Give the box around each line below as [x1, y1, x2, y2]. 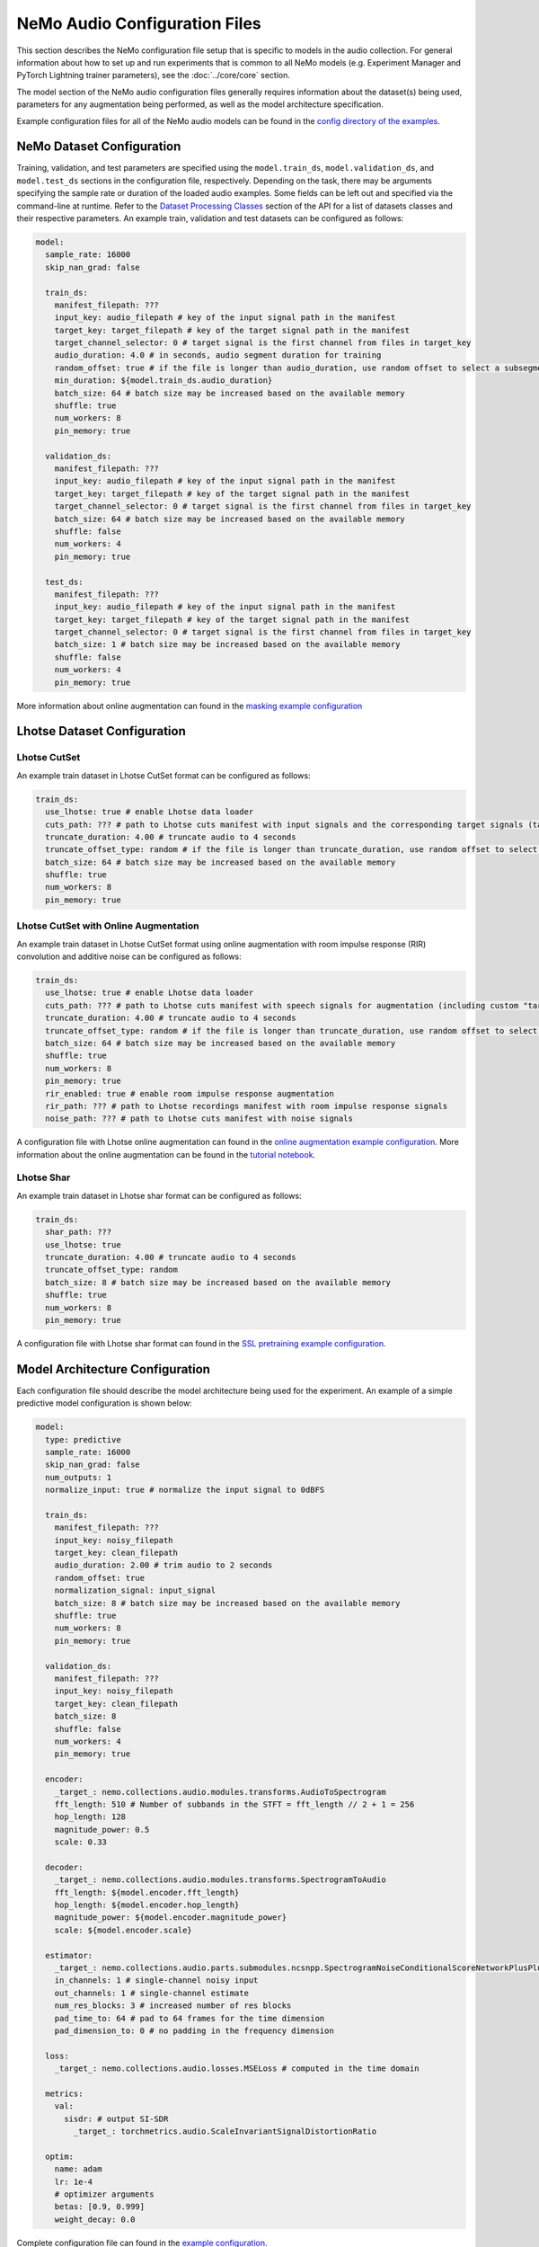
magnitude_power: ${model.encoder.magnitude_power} [54, 1913, 287, 1923]
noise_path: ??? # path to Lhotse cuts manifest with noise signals [45, 1114, 354, 1123]
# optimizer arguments [54, 2189, 155, 2199]
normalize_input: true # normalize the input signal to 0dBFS [45, 1485, 325, 1496]
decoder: [45, 1861, 84, 1872]
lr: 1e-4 [54, 2176, 93, 2187]
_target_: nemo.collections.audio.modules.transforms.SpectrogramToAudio [54, 1875, 386, 1885]
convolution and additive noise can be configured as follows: [16, 951, 242, 962]
